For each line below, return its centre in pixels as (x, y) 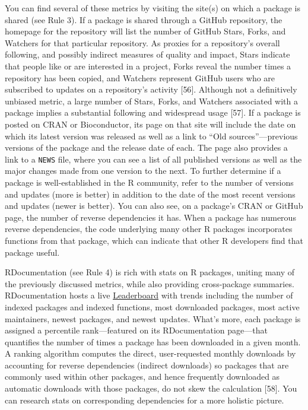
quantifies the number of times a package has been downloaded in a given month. (153, 341)
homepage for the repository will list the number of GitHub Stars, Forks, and (145, 31)
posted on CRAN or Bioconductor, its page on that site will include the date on (150, 124)
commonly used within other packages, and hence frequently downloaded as (142, 376)
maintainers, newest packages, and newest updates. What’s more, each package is (153, 318)
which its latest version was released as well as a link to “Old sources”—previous (151, 136)
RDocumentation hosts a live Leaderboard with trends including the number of (149, 295)
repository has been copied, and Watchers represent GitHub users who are (140, 77)
